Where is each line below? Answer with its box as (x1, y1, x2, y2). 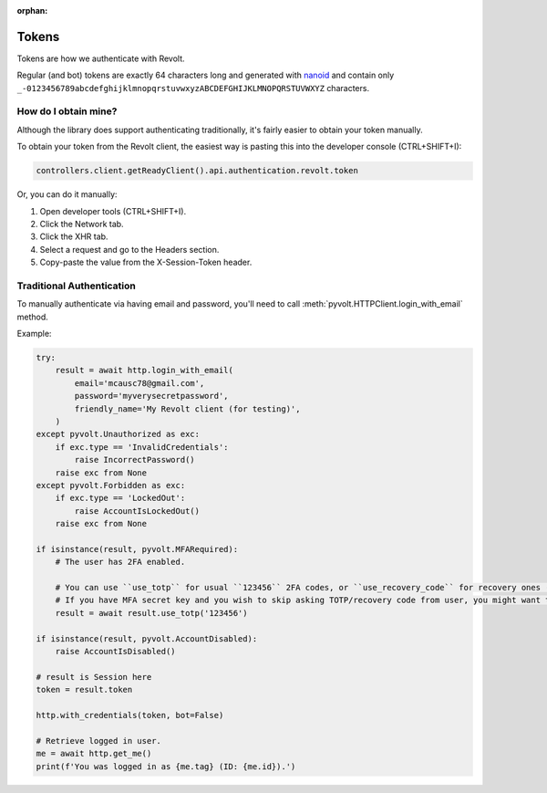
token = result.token (36, 684, 133, 695)
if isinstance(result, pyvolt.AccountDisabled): (36, 633, 258, 643)
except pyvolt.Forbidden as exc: (36, 480, 186, 490)
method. (16, 311, 49, 322)
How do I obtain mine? (16, 105, 118, 118)
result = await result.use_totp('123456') (55, 608, 248, 618)
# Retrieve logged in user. (36, 736, 161, 746)
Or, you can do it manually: (16, 189, 118, 200)
